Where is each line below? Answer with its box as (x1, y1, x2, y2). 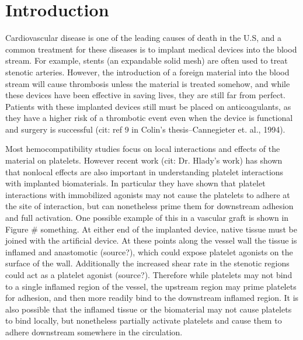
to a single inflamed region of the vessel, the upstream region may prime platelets (5, 280, 297, 292)
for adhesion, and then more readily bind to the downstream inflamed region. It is (5, 292, 299, 304)
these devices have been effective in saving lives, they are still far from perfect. (5, 89, 285, 101)
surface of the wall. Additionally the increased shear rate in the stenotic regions (5, 257, 290, 269)
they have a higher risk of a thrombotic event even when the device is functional (5, 112, 293, 124)
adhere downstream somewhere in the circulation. (5, 325, 183, 338)
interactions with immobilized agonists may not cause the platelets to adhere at (5, 188, 290, 200)
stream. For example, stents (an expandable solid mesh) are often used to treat (5, 54, 288, 67)
